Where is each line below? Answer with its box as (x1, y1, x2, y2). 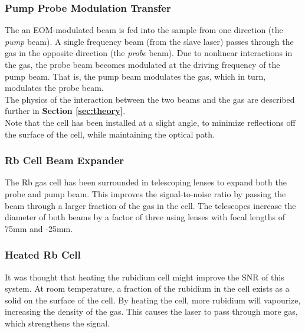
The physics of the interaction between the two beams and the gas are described (5, 93, 295, 105)
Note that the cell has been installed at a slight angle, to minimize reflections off (5, 116, 296, 128)
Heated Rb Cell (5, 247, 81, 262)
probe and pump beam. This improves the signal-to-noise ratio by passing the (5, 187, 286, 200)
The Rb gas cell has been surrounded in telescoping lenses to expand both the (5, 176, 287, 188)
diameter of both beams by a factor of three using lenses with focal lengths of (5, 211, 285, 223)
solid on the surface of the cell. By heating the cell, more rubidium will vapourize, (5, 293, 301, 306)
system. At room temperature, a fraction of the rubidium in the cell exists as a (5, 282, 290, 295)
